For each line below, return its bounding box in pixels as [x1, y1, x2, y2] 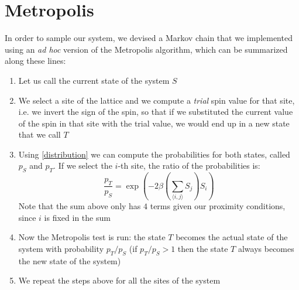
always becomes [238, 242, 294, 254]
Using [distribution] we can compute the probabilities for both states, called [18, 148, 290, 160]
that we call [18, 128, 61, 141]
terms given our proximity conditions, [150, 200, 286, 212]
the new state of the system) [18, 254, 121, 267]
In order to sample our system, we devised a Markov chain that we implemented [5, 32, 293, 44]
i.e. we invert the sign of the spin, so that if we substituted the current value [18, 105, 293, 118]
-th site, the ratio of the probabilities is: [118, 159, 260, 172]
